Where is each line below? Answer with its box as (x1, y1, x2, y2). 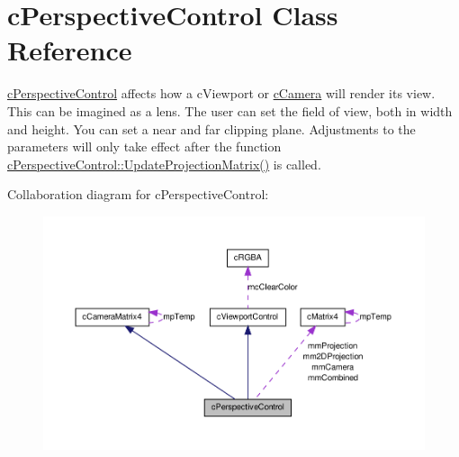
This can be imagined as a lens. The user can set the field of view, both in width (7, 101, 453, 120)
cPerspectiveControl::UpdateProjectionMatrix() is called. (7, 154, 321, 173)
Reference (7, 32, 132, 69)
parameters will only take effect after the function (7, 137, 282, 156)
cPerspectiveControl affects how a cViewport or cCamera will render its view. (7, 84, 436, 103)
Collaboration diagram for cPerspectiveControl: (7, 185, 269, 204)
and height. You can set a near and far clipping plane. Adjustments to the (7, 119, 416, 138)
